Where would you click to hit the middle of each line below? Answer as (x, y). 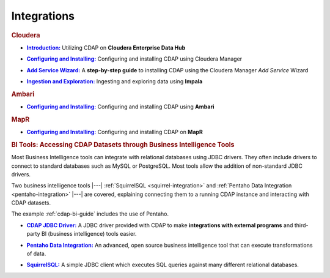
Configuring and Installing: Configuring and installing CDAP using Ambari (120, 107)
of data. (36, 254)
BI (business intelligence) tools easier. (89, 234)
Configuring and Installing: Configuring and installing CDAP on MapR (115, 132)
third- (301, 225)
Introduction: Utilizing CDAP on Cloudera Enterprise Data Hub (106, 47)
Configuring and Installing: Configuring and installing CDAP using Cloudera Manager (134, 59)
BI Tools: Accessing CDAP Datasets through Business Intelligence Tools (123, 145)
